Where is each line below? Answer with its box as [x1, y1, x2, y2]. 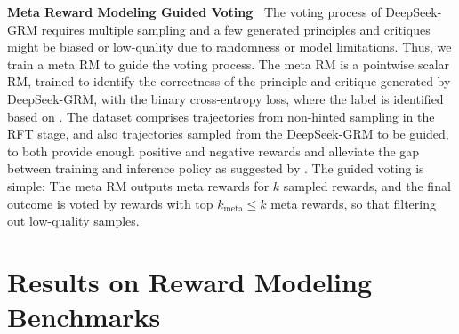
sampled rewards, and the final [283, 176, 451, 195]
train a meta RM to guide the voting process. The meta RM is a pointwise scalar [7, 54, 450, 73]
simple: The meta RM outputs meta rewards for [7, 176, 270, 195]
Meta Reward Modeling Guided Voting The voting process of [7, 3, 382, 20]
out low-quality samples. [7, 211, 140, 230]
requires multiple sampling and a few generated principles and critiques [41, 20, 431, 38]
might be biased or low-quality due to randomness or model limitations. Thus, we [7, 37, 452, 56]
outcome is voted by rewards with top [7, 194, 213, 212]
